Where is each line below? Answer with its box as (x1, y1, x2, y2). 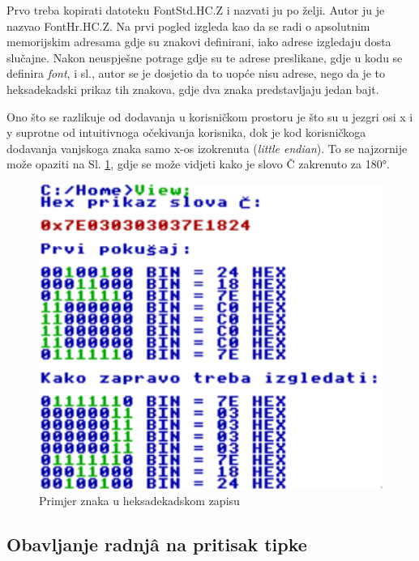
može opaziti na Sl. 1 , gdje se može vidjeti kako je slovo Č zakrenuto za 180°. (6, 155, 390, 172)
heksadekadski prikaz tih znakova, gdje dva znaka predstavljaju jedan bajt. (6, 80, 379, 97)
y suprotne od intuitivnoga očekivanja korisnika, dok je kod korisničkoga (6, 124, 366, 141)
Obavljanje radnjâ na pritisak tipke (6, 531, 307, 556)
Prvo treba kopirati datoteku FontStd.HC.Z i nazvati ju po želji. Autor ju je (6, 2, 385, 18)
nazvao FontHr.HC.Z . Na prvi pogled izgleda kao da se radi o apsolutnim (6, 17, 370, 34)
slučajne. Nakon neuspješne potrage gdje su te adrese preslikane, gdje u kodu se (6, 49, 403, 66)
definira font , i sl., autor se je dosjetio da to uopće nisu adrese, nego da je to (6, 65, 386, 82)
